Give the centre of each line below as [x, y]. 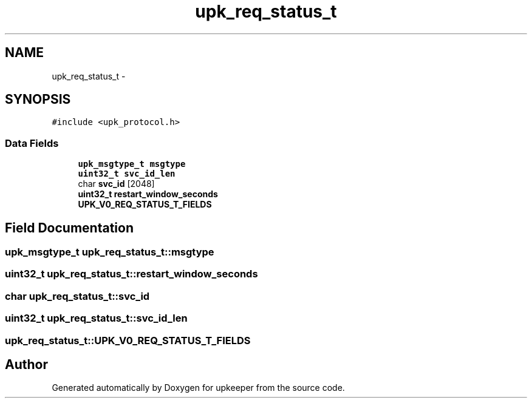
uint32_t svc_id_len [127, 174]
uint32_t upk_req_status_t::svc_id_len [96, 318]
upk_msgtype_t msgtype [132, 164]
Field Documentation [69, 228]
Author [26, 364]
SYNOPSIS [38, 100]
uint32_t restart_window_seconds [148, 194]
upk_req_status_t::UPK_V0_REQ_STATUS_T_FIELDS [128, 340]
